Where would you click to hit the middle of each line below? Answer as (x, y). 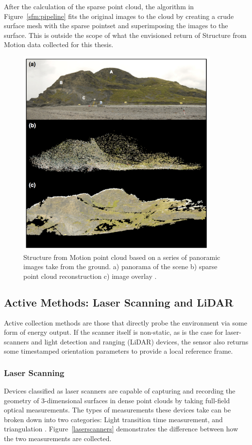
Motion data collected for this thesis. (59, 44)
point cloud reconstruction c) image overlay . (90, 276)
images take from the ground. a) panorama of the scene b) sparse (120, 266)
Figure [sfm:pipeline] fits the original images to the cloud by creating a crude (119, 16)
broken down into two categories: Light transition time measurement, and (113, 419)
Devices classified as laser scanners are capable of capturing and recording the (120, 391)
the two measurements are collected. (58, 438)
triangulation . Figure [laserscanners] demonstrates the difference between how (121, 429)
